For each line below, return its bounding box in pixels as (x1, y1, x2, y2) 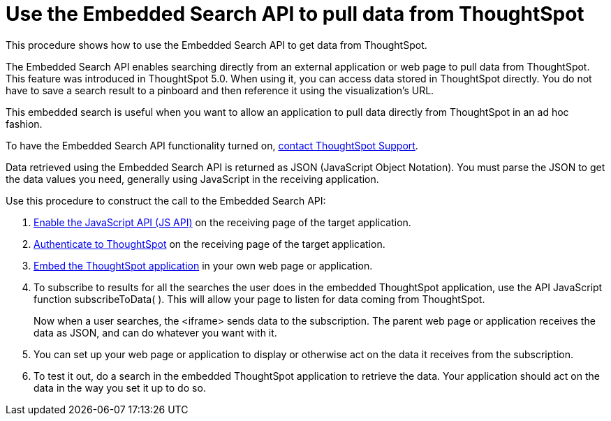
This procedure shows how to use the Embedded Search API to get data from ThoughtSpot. (6, 38, 427, 51)
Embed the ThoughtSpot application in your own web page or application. (34, 259, 373, 272)
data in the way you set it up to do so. (34, 381, 206, 394)
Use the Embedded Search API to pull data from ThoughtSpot (6, 2, 584, 26)
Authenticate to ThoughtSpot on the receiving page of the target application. (34, 237, 385, 250)
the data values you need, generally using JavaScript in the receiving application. (6, 172, 379, 185)
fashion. (6, 117, 43, 130)
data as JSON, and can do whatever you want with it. (34, 326, 277, 339)
